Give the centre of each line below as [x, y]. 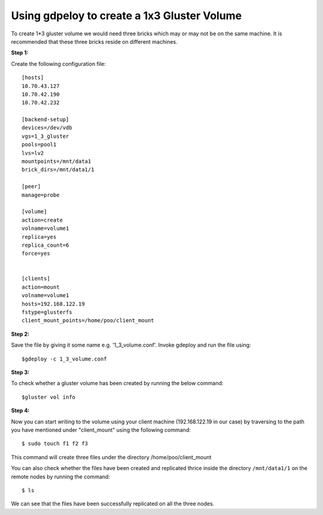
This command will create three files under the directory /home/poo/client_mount [111, 457]
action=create [42, 220]
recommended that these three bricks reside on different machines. [94, 41]
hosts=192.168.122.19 [53, 304]
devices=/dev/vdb [47, 128]
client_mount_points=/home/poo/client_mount [88, 321]
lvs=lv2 [33, 153]
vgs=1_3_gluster [45, 136]
